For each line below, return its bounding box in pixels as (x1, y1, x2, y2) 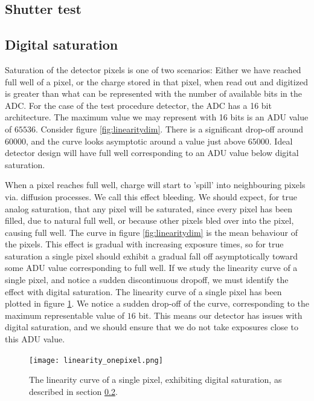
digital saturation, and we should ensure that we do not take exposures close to (5, 321, 298, 333)
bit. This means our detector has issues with (138, 308, 303, 321)
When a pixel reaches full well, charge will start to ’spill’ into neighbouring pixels (5, 178, 306, 191)
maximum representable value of (5, 308, 125, 321)
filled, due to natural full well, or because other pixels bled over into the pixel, (5, 214, 294, 227)
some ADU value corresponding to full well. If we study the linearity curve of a (5, 261, 298, 274)
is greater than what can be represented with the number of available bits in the (5, 87, 302, 100)
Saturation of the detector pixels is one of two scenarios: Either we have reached (5, 63, 301, 76)
